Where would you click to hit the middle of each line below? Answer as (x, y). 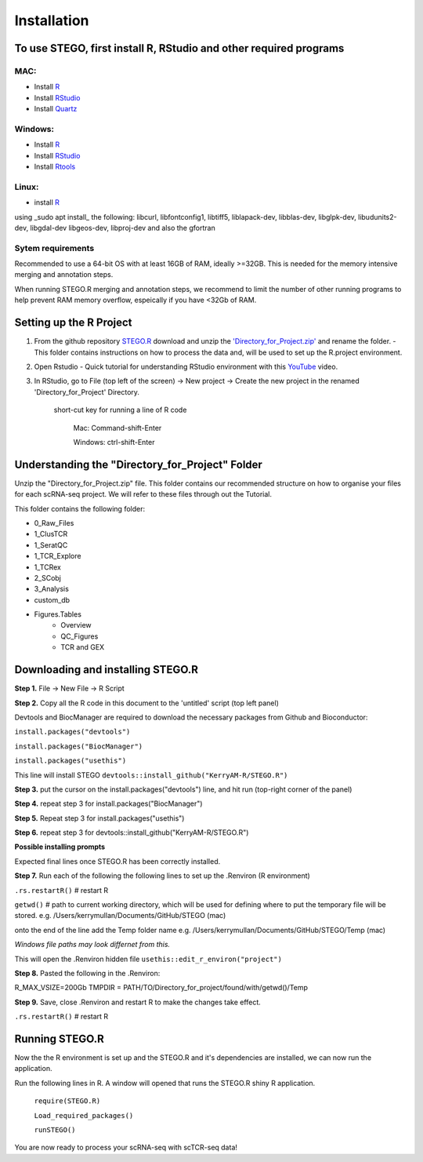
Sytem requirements (54, 248)
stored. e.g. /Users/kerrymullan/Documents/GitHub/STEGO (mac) (120, 916)
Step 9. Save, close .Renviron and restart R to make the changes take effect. (138, 1002)
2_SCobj (48, 577)
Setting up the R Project (73, 323)
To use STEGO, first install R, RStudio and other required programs (179, 48)
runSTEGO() (55, 1130)
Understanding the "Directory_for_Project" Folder (138, 464)
